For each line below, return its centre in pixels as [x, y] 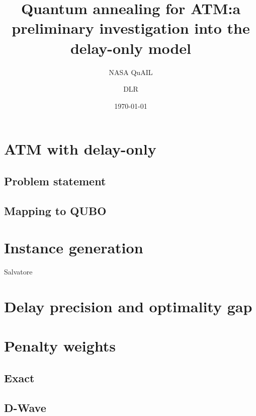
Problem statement [55, 181]
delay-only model [131, 48]
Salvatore [18, 272]
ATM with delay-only [80, 149]
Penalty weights [60, 346]
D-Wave [25, 407]
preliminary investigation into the [131, 28]
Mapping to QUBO [55, 210]
